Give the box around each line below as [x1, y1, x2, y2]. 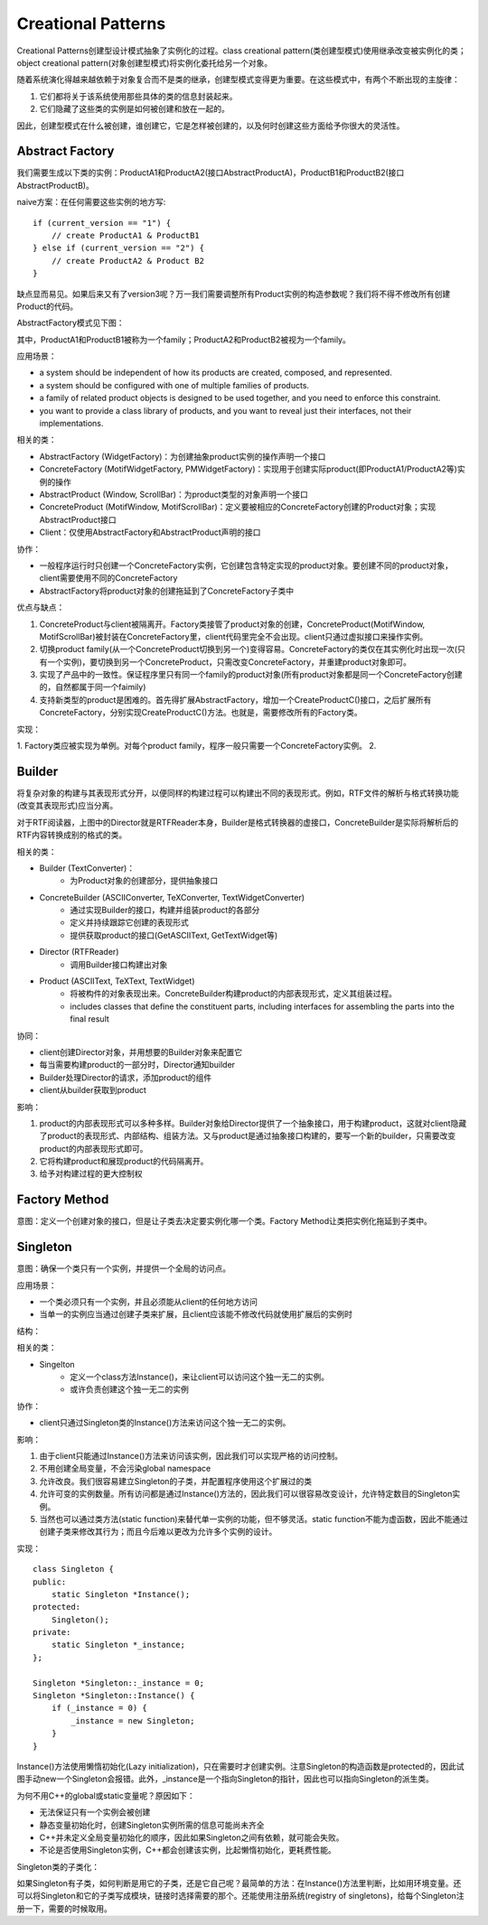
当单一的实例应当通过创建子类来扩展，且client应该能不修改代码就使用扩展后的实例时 [39, 1309, 352, 1320]
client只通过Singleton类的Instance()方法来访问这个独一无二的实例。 [39, 1417, 291, 1428]
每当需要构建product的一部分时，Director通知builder [39, 1060, 235, 1070]
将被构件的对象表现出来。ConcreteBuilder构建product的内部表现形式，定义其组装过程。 [70, 988, 398, 999]
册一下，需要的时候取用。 [16, 1902, 112, 1914]
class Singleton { [33, 1564, 115, 1575]
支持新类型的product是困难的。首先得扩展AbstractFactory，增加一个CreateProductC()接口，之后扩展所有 [39, 694, 432, 705]
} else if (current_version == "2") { [33, 243, 205, 253]
